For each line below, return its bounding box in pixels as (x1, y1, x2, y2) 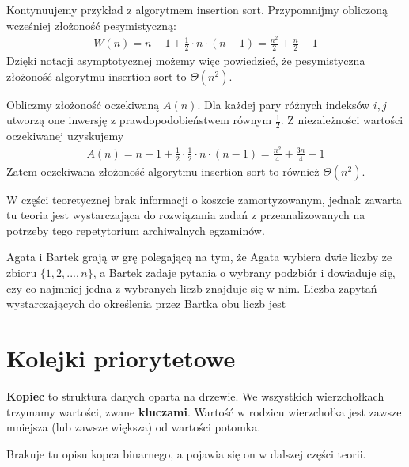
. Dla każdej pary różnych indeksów (197, 96, 370, 112)
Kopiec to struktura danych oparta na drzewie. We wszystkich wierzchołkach (6, 387, 384, 404)
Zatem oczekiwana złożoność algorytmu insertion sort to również (6, 162, 320, 179)
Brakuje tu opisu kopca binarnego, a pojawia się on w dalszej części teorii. (6, 445, 366, 461)
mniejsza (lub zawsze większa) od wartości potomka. (6, 419, 261, 435)
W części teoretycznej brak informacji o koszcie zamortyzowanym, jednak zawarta (6, 191, 402, 207)
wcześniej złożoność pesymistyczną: (6, 17, 176, 33)
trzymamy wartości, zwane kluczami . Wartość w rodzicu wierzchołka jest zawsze (6, 403, 402, 420)
